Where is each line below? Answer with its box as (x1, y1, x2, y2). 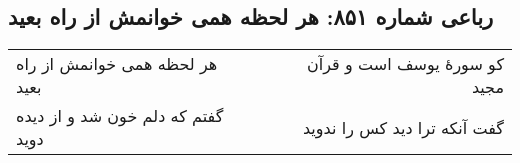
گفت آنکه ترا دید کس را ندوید (302, 115, 504, 139)
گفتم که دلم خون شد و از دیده (16, 104, 224, 128)
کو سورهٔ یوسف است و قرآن (307, 52, 504, 76)
